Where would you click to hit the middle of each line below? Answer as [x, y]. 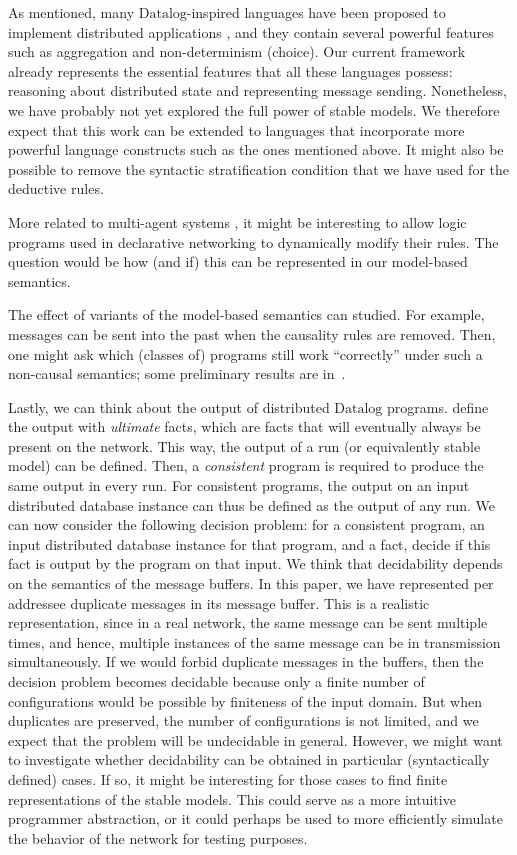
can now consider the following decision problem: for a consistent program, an [246, 524]
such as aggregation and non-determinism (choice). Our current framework [237, 51]
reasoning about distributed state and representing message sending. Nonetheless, [258, 90]
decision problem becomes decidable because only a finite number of [216, 681]
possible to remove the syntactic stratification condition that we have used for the [258, 168]
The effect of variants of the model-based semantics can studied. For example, [246, 314]
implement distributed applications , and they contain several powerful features [251, 31]
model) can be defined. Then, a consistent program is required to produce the [246, 465]
